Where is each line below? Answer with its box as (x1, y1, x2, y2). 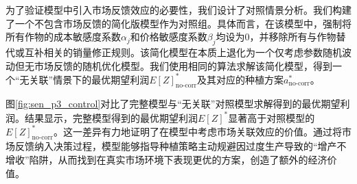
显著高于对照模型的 (228, 110, 315, 124)
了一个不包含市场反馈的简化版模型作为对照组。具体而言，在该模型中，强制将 (5, 16, 352, 30)
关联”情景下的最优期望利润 (29, 72, 150, 86)
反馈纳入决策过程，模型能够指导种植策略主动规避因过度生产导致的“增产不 (14, 139, 347, 153)
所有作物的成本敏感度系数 (5, 29, 121, 44)
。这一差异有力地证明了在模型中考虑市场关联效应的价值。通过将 (53, 124, 342, 138)
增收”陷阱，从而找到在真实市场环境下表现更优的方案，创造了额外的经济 (5, 153, 327, 167)
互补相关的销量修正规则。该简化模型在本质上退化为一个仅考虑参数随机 (24, 44, 342, 59)
